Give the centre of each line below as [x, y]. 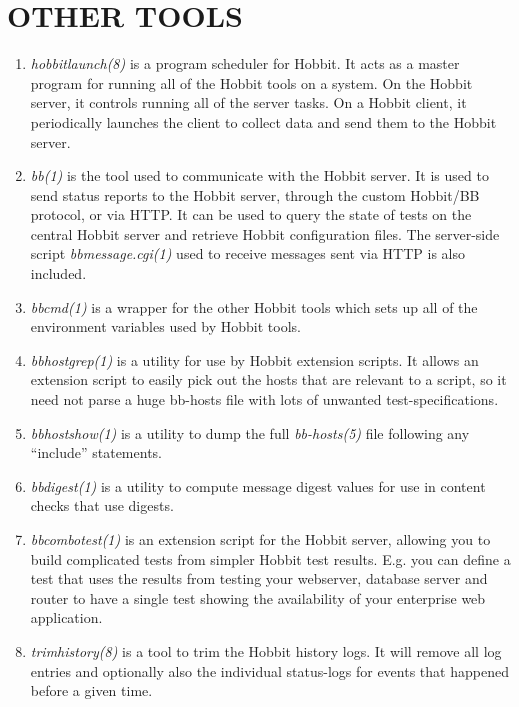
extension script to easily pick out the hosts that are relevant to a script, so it [268, 379]
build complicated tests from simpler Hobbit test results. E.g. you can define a [270, 558]
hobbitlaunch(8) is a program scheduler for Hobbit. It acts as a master [245, 63]
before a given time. [91, 690]
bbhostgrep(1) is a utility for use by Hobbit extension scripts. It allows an [254, 359]
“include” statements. [96, 452]
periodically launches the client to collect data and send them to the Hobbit [263, 121]
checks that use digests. [102, 505]
